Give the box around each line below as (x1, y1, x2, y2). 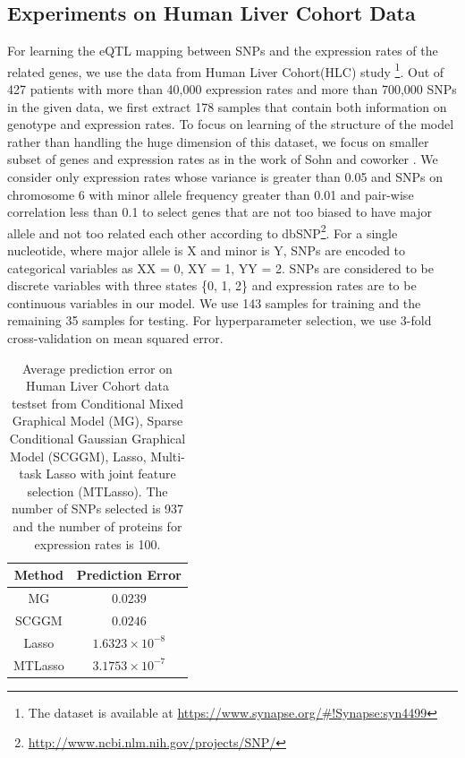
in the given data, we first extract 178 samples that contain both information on (7, 97, 447, 116)
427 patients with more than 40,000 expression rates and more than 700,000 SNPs (7, 80, 457, 99)
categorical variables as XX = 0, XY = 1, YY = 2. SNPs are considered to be (7, 258, 434, 277)
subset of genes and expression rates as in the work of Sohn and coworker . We (7, 150, 438, 168)
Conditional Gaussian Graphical (9, 428, 186, 447)
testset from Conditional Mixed (12, 393, 183, 412)
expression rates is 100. (34, 534, 161, 553)
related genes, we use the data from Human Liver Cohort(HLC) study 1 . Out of (7, 59, 444, 81)
